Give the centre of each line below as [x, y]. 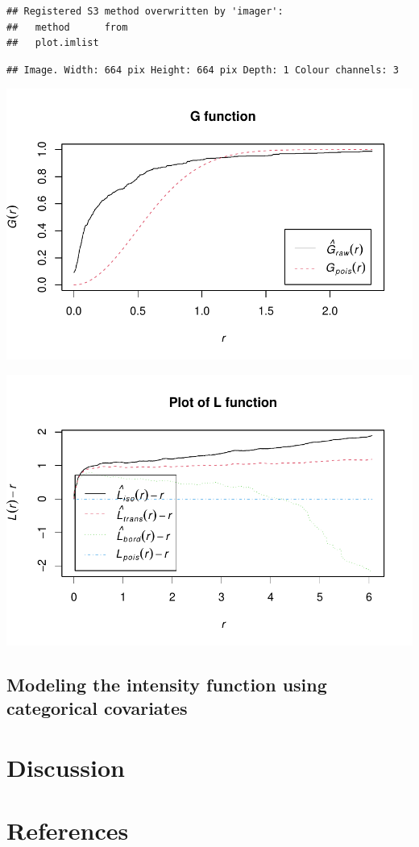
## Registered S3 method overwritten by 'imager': [145, 11]
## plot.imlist [53, 43]
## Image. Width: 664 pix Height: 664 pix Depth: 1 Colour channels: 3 [203, 70]
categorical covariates [97, 708]
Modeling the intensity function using [167, 684]
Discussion [66, 767]
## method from [67, 27]
